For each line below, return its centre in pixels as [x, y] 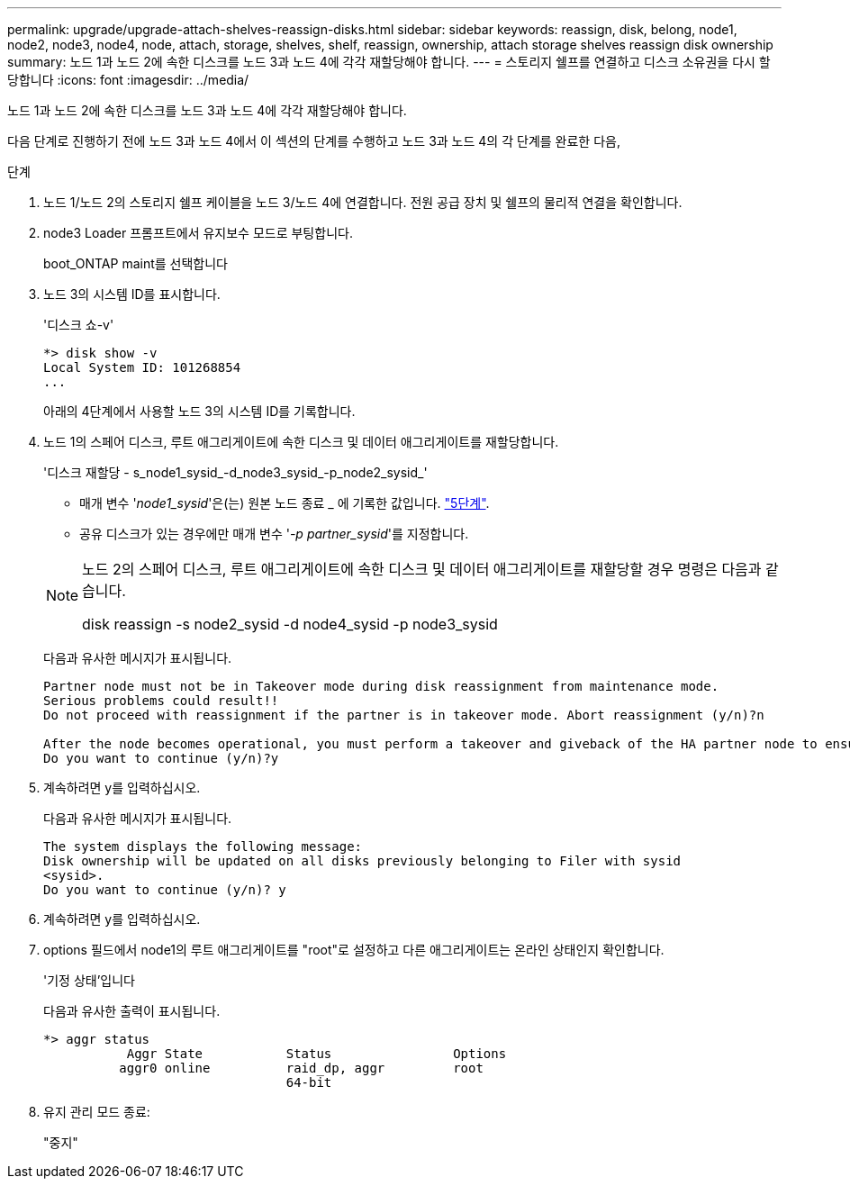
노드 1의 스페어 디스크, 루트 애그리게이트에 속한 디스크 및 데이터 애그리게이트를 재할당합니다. [301, 442]
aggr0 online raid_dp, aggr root [301, 1068]
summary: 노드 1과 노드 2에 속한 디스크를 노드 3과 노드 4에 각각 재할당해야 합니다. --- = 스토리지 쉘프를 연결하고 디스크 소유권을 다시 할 [389, 62]
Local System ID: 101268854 [142, 367]
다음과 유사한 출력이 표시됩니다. [132, 1011]
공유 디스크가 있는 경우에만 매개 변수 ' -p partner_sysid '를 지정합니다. [274, 534]
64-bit [309, 1082]
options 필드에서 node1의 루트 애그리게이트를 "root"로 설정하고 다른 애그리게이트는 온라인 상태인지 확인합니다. [354, 950]
